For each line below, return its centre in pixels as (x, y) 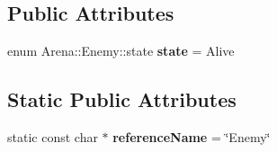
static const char (53, 137)
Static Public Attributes (122, 99)
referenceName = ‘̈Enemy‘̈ (192, 137)
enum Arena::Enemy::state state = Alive (121, 51)
